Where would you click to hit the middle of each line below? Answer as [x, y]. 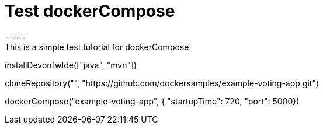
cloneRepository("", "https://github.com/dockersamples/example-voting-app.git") [162, 83]
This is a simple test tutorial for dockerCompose [97, 47]
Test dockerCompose [90, 11]
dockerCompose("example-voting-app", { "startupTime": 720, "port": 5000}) [152, 101]
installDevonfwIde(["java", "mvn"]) [71, 65]
